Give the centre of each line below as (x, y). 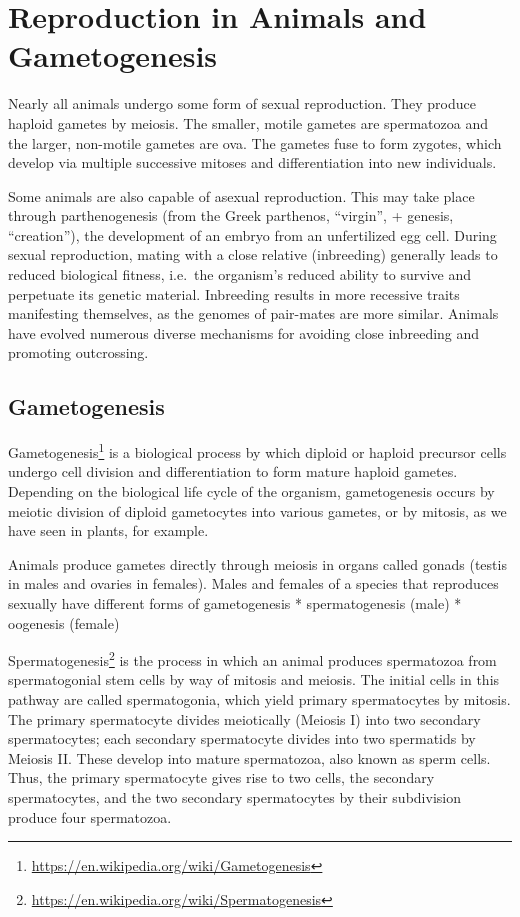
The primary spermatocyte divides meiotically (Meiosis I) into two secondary (244, 718)
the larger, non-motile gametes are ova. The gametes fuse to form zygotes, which (255, 142)
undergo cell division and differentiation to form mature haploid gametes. (233, 471)
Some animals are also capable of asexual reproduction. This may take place (241, 195)
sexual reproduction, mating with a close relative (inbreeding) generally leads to (253, 254)
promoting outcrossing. (78, 352)
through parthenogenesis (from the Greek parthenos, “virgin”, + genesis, (231, 215)
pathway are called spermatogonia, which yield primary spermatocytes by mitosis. (259, 699)
